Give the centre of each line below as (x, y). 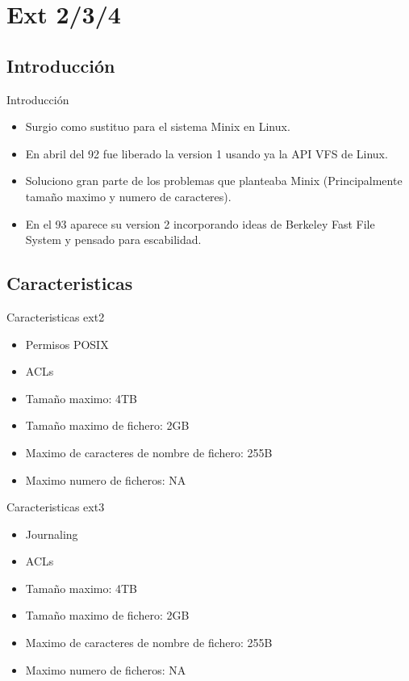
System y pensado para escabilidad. (113, 240)
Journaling (52, 534)
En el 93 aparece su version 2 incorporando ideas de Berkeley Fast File (200, 223)
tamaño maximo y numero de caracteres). (128, 196)
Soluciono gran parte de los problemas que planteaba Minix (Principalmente (214, 181)
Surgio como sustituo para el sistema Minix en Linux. (158, 126)
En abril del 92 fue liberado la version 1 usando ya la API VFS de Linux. (207, 153)
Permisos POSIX (67, 344)
